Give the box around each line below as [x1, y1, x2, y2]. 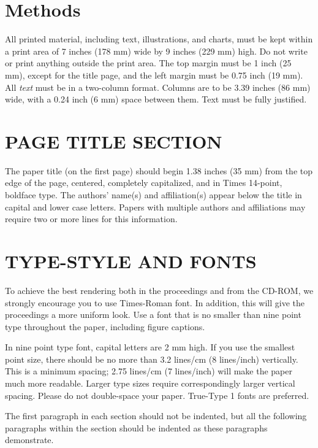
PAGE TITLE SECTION [5, 128, 222, 153]
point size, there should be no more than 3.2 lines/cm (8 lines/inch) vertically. [5, 352, 298, 365]
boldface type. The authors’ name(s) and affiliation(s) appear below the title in [5, 188, 302, 201]
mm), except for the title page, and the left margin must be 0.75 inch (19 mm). [5, 68, 303, 81]
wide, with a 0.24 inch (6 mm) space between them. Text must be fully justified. [5, 93, 307, 106]
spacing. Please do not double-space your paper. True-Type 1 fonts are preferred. [5, 388, 309, 401]
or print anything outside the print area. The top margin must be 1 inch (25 [5, 56, 292, 69]
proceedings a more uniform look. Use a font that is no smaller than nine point [5, 308, 301, 321]
